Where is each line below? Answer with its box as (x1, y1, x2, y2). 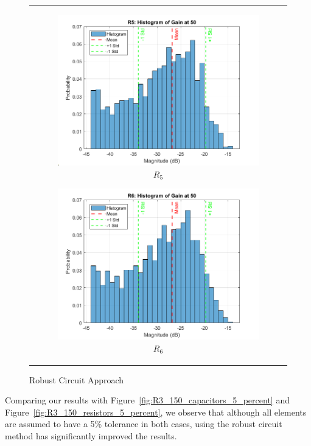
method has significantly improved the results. (5, 430, 177, 442)
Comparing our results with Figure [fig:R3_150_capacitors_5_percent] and (5, 394, 290, 406)
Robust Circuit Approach (29, 373, 124, 386)
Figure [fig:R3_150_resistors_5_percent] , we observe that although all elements (5, 405, 307, 418)
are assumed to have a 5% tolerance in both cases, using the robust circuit (5, 417, 282, 430)
